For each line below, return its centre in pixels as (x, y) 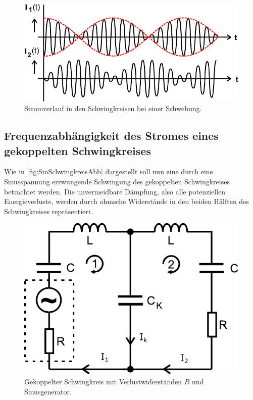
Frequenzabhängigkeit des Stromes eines (111, 136)
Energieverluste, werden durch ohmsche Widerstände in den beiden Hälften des (126, 201)
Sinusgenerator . (48, 391)
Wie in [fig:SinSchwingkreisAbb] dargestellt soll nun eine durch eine (109, 171)
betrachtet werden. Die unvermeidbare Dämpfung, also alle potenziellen (115, 191)
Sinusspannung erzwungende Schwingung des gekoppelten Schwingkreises (117, 181)
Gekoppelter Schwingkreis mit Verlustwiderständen (103, 381)
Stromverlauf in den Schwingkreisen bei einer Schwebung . (113, 108)
